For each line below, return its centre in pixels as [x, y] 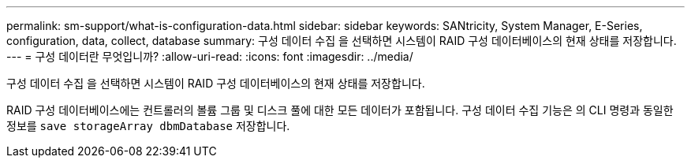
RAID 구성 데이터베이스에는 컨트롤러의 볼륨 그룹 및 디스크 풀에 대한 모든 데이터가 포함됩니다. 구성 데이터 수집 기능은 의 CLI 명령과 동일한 [340, 110]
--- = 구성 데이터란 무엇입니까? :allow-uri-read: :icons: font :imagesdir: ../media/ [210, 56]
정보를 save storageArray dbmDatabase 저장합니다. [148, 126]
